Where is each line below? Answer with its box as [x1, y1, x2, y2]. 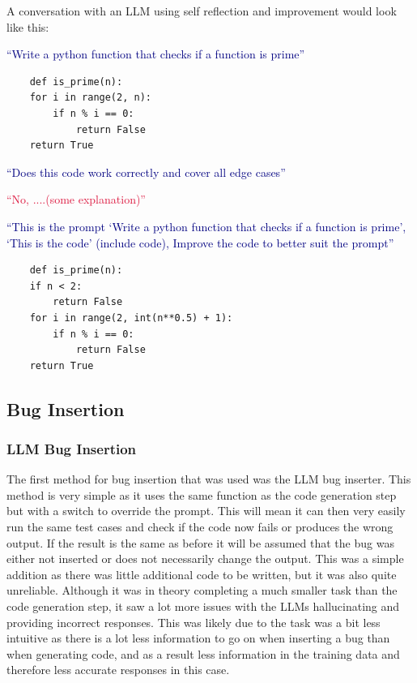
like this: [6, 18, 49, 35]
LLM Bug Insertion [6, 438, 137, 458]
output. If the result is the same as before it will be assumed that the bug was [6, 534, 394, 551]
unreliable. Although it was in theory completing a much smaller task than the [6, 582, 398, 599]
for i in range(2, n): [29, 92, 151, 104]
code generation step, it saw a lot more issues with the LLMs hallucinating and [6, 598, 400, 615]
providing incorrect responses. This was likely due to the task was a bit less [6, 613, 381, 630]
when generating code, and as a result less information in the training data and [6, 645, 400, 662]
